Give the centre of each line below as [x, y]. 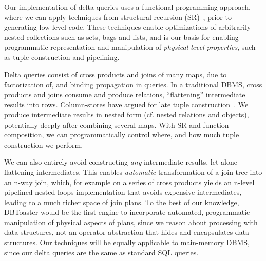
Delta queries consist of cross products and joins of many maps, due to [116, 74]
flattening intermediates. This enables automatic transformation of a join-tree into [133, 172]
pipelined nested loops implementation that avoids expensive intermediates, [123, 192]
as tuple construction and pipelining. [62, 57]
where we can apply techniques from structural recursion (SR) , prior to [118, 17]
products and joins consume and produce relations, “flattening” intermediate [125, 94]
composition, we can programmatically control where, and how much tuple [122, 135]
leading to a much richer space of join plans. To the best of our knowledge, [122, 202]
